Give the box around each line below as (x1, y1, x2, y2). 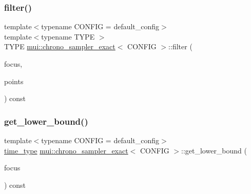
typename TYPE (41, 31, 95, 42)
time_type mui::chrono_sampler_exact (4, 145, 128, 156)
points (4, 75, 24, 86)
